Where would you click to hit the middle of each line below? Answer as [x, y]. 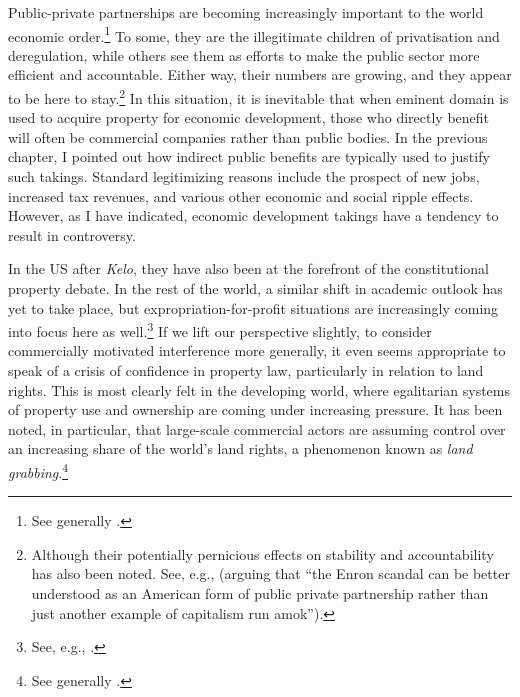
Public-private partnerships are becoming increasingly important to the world [246, 12]
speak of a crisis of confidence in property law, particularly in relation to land [246, 370]
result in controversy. [72, 234]
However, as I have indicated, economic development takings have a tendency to [253, 215]
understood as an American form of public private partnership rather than [260, 593]
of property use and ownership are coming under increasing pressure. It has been [255, 409]
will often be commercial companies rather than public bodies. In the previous [248, 136]
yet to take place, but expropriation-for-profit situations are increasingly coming [253, 307]
